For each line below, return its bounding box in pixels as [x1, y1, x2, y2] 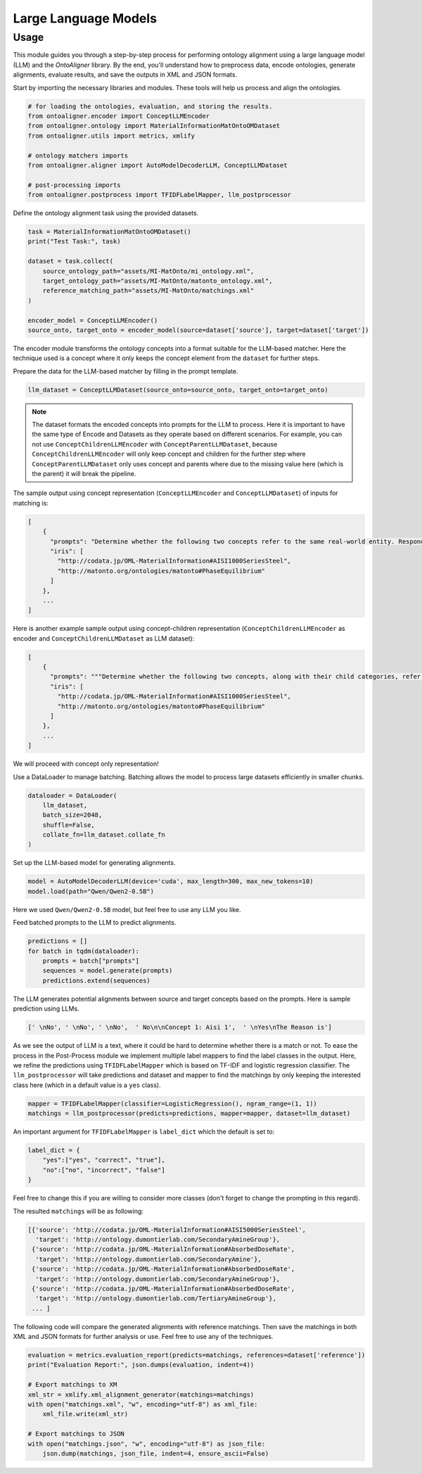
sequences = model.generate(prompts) [42, 967, 173, 975]
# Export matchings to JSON [27, 1430, 124, 1438]
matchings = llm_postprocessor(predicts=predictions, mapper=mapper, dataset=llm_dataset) [27, 1110, 351, 1117]
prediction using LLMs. [13, 1004, 80, 1013]
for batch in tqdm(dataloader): [27, 947, 140, 955]
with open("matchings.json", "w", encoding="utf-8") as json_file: [27, 1440, 266, 1448]
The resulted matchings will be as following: [13, 1207, 144, 1215]
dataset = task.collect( [27, 257, 114, 265]
